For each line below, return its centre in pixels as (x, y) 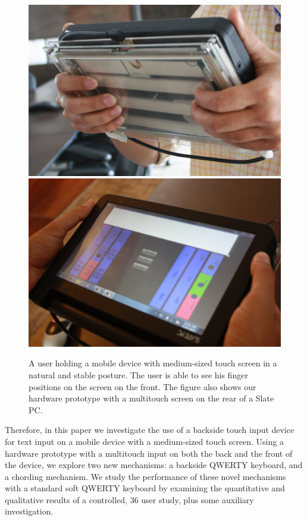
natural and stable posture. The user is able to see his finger (138, 374)
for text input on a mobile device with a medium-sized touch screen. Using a (144, 441)
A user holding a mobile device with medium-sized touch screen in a (153, 363)
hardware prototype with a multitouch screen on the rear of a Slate (151, 398)
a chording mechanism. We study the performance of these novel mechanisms (145, 476)
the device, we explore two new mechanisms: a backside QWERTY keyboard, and (154, 465)
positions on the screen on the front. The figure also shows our (142, 386)
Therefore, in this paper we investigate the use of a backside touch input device (150, 430)
